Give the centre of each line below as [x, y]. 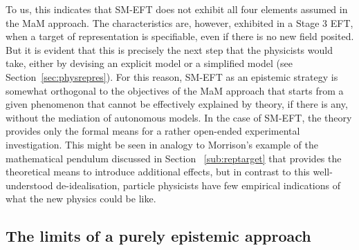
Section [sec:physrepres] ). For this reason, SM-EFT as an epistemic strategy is [172, 76]
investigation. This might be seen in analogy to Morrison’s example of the [162, 144]
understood [29, 185]
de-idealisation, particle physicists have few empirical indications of [198, 185]
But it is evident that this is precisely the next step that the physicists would [169, 49]
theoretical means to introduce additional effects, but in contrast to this [158, 172]
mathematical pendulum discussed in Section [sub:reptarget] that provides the [174, 158]
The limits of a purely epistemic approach [158, 236]
